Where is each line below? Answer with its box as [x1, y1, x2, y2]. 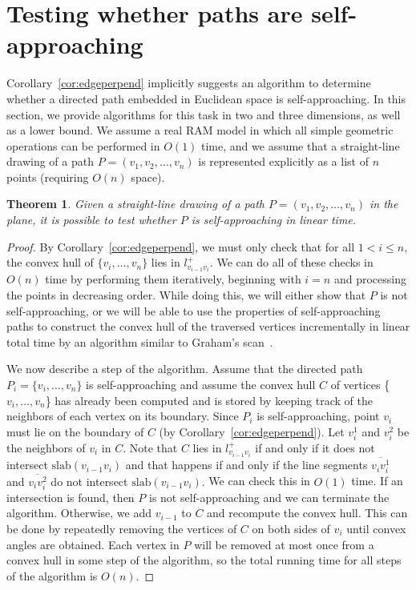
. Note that [123, 439, 178, 456]
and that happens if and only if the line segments [125, 456, 368, 473]
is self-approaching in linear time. [191, 211, 357, 228]
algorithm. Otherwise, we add [6, 504, 151, 521]
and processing [333, 271, 406, 287]
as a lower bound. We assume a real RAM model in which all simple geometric [6, 122, 394, 138]
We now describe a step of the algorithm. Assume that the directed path [6, 360, 363, 377]
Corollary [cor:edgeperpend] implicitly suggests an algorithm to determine [6, 74, 371, 91]
